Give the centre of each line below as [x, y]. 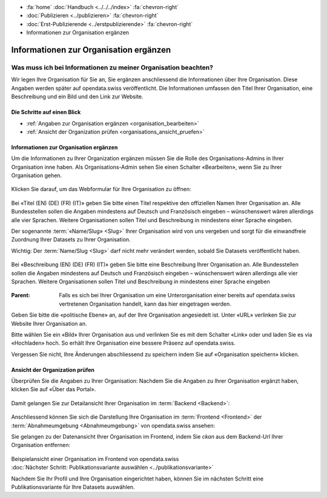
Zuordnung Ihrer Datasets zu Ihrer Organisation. [71, 240]
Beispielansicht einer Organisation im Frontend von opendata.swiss [95, 459]
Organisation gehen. [37, 175]
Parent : [21, 295]
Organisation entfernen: [41, 445]
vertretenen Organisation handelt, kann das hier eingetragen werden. [145, 304]
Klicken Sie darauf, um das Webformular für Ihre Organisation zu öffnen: [101, 189]
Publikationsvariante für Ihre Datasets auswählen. [73, 487]
